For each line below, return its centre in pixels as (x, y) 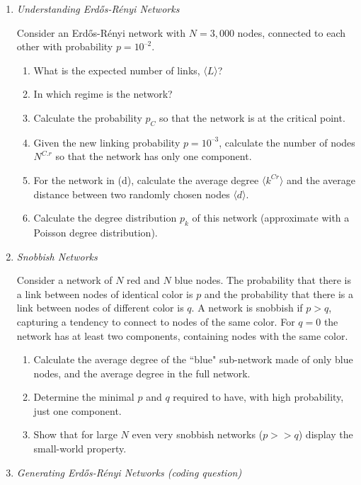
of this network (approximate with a (271, 218)
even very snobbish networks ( (197, 434)
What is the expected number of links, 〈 (120, 70)
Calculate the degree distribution (105, 218)
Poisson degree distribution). (96, 232)
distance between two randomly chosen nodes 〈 (135, 194)
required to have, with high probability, (258, 397)
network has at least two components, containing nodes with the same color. (182, 335)
